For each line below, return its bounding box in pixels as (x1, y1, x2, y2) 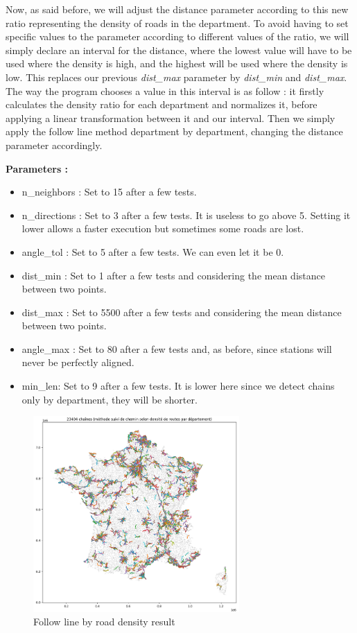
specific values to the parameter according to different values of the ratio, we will (6, 29, 349, 44)
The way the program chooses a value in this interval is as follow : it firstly (6, 83, 324, 98)
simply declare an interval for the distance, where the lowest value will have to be (6, 42, 352, 57)
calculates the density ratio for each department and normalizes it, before (6, 97, 317, 112)
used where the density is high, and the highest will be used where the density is (6, 56, 348, 71)
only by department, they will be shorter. (21, 392, 198, 406)
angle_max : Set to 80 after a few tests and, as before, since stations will (21, 341, 332, 356)
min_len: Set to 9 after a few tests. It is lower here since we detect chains (21, 379, 335, 393)
